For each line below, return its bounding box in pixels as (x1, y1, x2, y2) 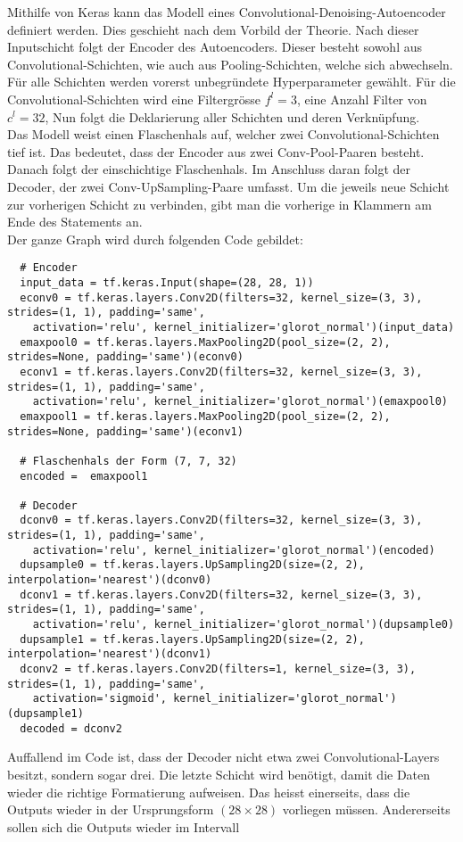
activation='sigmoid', (32, 692, 167, 706)
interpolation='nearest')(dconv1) (7, 648, 212, 661)
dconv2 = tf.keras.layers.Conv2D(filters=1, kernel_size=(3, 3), (20, 663, 417, 676)
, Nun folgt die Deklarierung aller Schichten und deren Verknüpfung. (45, 107, 420, 126)
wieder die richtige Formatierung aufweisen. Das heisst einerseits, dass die (7, 782, 410, 801)
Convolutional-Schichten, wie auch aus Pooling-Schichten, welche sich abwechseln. (7, 54, 453, 73)
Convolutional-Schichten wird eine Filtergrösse (7, 89, 260, 108)
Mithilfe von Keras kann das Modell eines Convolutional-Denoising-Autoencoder (7, 3, 446, 21)
